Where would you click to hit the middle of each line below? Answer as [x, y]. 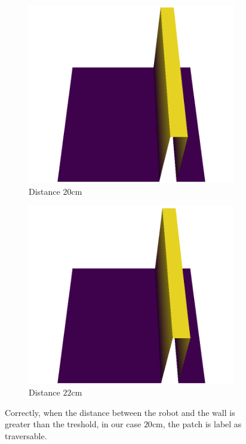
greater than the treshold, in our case [73, 424]
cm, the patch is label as [197, 424]
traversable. [26, 436]
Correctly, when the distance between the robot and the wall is [120, 412]
